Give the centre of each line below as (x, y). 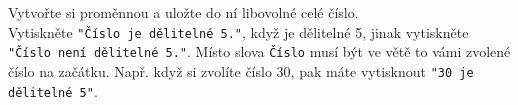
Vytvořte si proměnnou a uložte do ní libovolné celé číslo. (183, 12)
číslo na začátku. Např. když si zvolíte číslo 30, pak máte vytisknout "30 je (241, 70)
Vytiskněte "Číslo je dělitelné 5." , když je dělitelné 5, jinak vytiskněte (238, 31)
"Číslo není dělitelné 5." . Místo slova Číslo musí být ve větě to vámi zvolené (259, 51)
